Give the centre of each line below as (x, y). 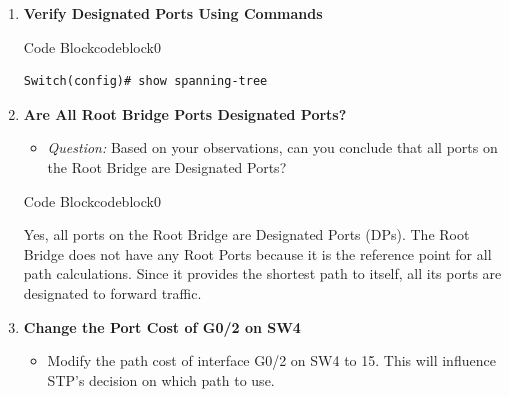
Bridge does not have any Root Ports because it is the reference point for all (257, 253)
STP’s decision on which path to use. (161, 379)
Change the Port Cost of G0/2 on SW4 (162, 326)
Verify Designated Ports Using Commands (173, 13)
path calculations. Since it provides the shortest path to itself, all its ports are (262, 273)
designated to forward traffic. (112, 292)
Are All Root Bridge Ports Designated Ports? (185, 113)
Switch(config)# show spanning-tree (145, 81)
